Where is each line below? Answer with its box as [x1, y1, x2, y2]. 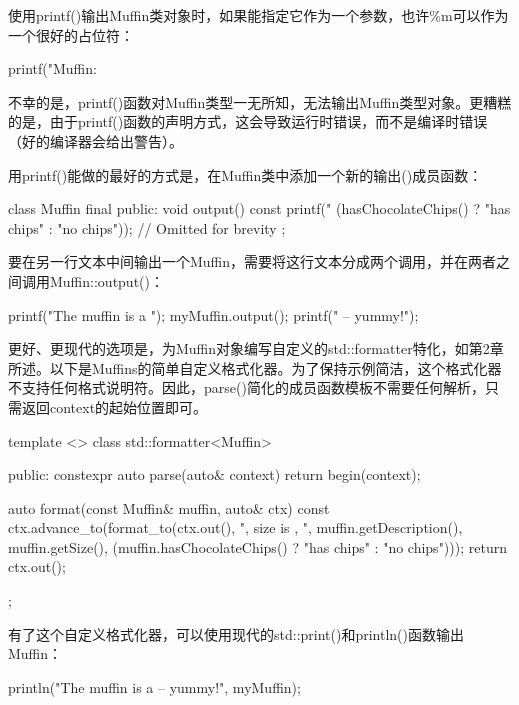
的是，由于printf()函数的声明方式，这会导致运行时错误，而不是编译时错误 [8, 111, 488, 132]
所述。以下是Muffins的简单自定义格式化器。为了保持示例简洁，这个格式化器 [8, 357, 502, 378]
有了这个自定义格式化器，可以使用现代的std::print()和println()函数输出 [8, 623, 464, 644]
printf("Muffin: [8, 58, 97, 79]
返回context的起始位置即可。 [21, 396, 208, 417]
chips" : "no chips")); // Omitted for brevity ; [8, 217, 286, 238]
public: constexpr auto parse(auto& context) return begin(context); [8, 464, 421, 485]
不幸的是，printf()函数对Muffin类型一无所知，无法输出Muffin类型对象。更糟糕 [8, 91, 512, 112]
